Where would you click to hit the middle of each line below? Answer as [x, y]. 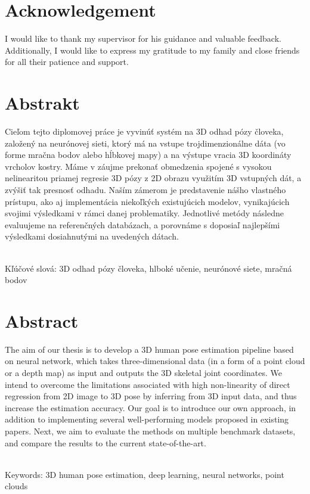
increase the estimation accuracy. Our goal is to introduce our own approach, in [151, 407]
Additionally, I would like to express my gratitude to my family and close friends [152, 50]
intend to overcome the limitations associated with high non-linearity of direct [148, 384]
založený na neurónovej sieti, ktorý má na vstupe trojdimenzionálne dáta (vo [145, 143]
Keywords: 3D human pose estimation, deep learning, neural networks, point [145, 474]
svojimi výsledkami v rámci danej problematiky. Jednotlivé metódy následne [144, 213]
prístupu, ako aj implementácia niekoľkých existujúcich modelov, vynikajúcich [147, 201]
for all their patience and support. [67, 62]
